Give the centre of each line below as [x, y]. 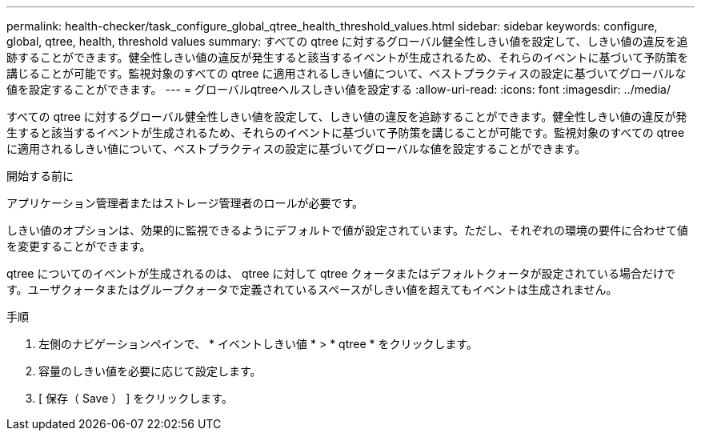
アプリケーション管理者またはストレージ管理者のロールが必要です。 [185, 203]
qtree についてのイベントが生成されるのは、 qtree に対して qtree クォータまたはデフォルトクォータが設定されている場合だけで [341, 273]
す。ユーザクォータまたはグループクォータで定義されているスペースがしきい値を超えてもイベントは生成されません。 [312, 289]
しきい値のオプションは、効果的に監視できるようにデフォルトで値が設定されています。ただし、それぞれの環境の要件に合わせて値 [347, 230]
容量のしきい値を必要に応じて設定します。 [150, 371]
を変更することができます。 [79, 246]
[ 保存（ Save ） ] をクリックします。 [136, 398]
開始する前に [40, 176]
